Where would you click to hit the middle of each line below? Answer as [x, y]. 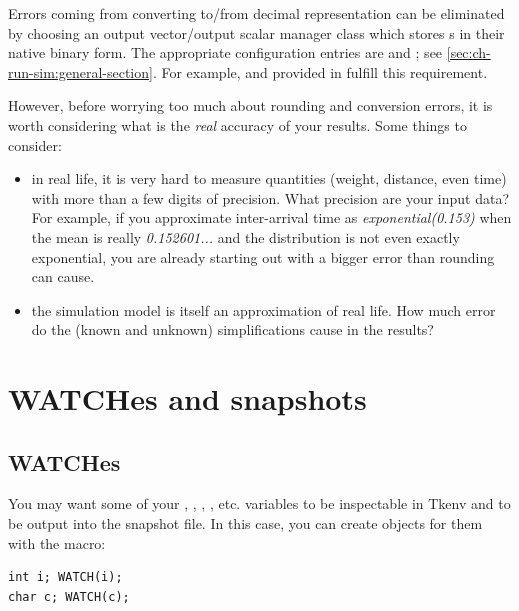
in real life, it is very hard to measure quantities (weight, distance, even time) [269, 178]
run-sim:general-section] [80, 71]
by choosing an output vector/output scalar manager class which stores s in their [256, 32]
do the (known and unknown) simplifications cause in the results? [232, 329]
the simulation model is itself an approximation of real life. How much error [263, 309]
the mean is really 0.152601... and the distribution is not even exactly [245, 236]
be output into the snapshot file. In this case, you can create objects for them [245, 523]
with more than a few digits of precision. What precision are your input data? [270, 197]
